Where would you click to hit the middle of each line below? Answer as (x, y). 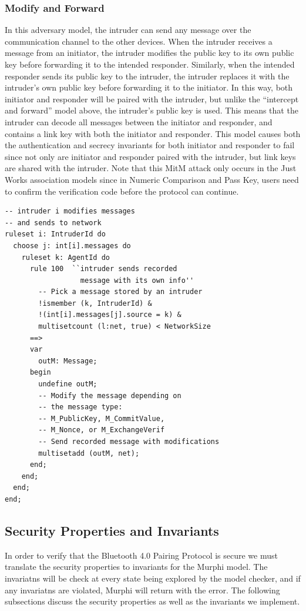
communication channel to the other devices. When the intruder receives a (139, 41)
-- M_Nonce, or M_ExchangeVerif (102, 430)
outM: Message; (68, 361)
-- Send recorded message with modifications (129, 442)
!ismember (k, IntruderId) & (95, 303)
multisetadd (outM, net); (89, 453)
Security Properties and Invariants (112, 530)
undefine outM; (68, 384)
